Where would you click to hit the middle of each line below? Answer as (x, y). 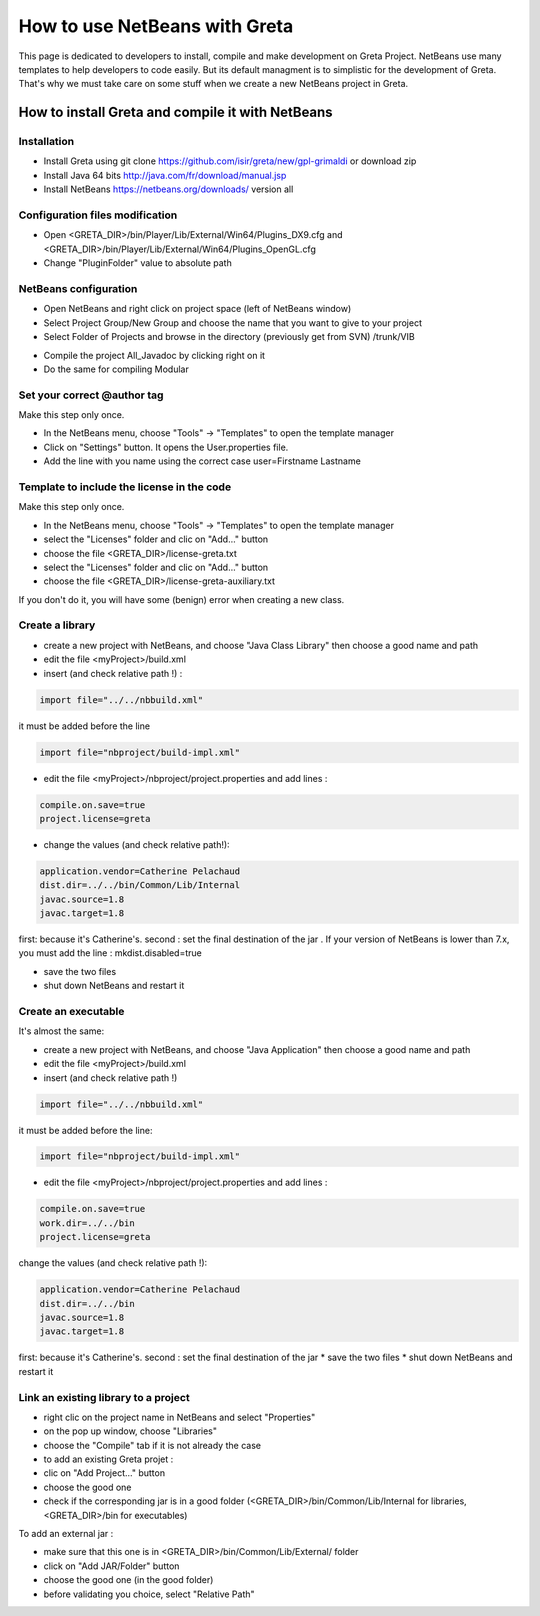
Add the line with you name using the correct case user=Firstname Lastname (202, 461)
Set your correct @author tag (91, 395)
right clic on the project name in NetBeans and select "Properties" (179, 1417)
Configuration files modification (98, 215)
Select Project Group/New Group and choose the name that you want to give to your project (232, 322)
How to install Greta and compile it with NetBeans (176, 112)
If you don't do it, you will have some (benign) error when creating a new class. (181, 599)
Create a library (57, 625)
